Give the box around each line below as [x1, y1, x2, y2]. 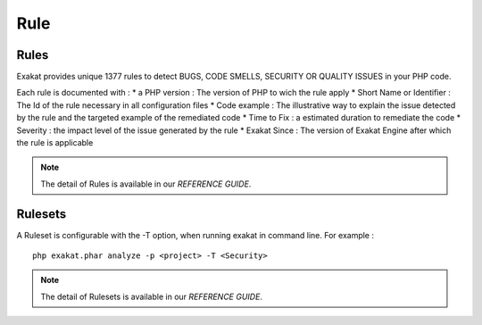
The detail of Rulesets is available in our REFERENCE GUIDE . [40, 291, 263, 302]
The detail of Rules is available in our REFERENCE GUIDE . [40, 179, 252, 189]
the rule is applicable [16, 137, 94, 148]
